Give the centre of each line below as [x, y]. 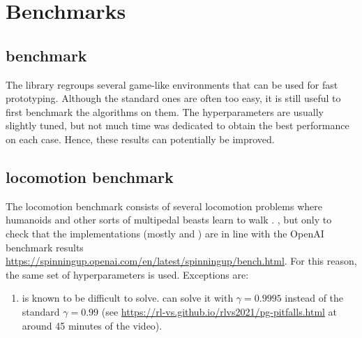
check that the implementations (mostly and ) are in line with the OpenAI [165, 233]
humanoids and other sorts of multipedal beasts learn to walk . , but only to [169, 220]
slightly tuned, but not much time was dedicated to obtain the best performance [178, 125]
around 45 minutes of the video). [92, 325]
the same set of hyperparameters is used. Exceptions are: [127, 274]
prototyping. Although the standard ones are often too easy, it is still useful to [173, 98]
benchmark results [45, 247]
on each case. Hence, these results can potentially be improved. [140, 139]
